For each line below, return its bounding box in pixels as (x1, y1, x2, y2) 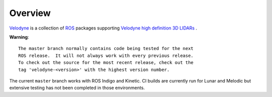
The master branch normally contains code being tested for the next (18, 45, 194, 51)
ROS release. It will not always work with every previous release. (18, 52, 194, 58)
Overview (9, 7, 51, 18)
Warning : (9, 34, 29, 40)
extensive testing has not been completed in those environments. (9, 85, 145, 91)
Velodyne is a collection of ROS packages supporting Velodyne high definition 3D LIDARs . (9, 25, 197, 31)
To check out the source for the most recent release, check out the (18, 60, 194, 65)
